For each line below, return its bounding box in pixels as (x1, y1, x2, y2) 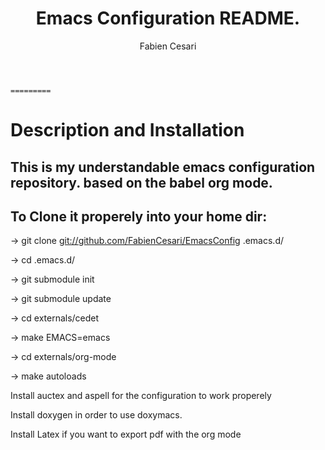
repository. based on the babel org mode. (10, 174, 273, 191)
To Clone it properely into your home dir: (10, 208, 268, 225)
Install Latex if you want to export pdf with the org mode (10, 428, 242, 441)
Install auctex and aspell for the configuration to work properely (10, 390, 272, 402)
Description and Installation (10, 119, 245, 142)
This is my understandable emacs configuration (10, 158, 316, 176)
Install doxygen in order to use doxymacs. (10, 409, 183, 421)
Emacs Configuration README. (35, 7, 301, 30)
